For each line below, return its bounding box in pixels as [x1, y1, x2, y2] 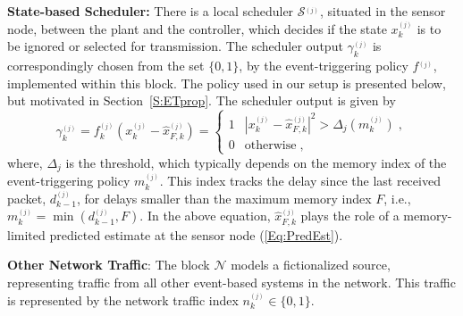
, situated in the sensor [319, 2, 446, 20]
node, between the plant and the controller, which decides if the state [7, 19, 387, 37]
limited [7, 225, 46, 244]
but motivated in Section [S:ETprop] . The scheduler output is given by [7, 91, 396, 110]
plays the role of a [300, 206, 400, 225]
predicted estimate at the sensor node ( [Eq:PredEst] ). [49, 225, 343, 244]
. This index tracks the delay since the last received [159, 171, 441, 190]
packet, [7, 188, 46, 207]
